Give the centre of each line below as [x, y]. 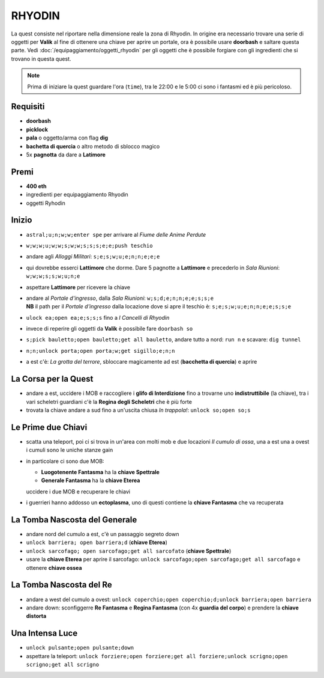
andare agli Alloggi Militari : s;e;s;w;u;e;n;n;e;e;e [93, 257]
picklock [37, 129]
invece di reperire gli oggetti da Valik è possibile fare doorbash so [109, 329]
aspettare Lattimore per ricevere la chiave [78, 287]
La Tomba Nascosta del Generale [74, 520]
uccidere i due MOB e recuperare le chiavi [78, 491]
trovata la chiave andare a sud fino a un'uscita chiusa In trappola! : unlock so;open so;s [139, 410]
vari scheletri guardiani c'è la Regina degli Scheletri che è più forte [109, 402]
